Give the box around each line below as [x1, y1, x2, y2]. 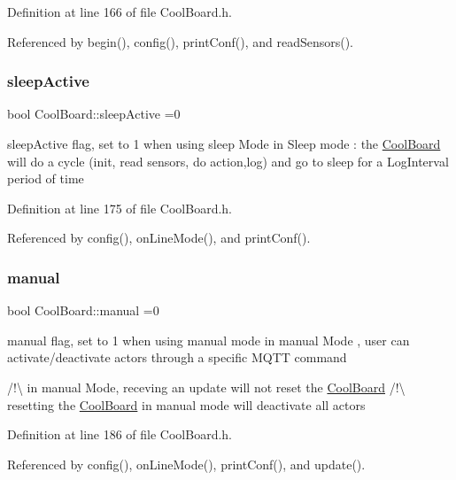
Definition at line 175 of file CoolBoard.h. [7, 198, 233, 217]
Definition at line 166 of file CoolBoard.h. [7, 3, 233, 20]
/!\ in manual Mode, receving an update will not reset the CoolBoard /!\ [7, 377, 406, 396]
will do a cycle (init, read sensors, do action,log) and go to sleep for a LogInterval [7, 151, 449, 170]
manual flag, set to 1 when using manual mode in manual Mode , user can [7, 330, 410, 349]
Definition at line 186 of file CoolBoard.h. [7, 425, 233, 444]
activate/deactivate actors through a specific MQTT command [7, 348, 347, 367]
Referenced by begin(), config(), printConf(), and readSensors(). [7, 32, 354, 50]
